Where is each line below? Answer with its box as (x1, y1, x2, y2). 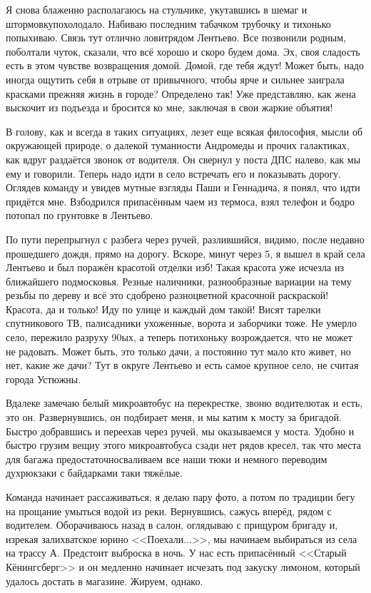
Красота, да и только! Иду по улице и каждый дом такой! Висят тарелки (6, 301, 321, 316)
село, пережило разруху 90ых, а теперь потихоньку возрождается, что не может (6, 330, 352, 345)
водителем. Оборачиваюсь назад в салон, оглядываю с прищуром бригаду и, (6, 517, 338, 532)
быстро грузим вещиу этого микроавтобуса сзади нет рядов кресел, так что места (6, 437, 362, 452)
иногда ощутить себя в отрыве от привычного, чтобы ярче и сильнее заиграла (6, 71, 345, 86)
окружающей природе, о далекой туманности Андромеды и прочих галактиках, (6, 138, 350, 153)
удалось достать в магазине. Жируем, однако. (6, 573, 203, 588)
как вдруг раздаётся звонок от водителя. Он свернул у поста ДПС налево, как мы (6, 151, 361, 166)
